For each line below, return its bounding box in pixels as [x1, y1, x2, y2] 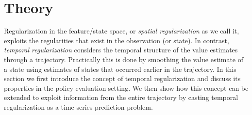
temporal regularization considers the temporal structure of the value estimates [4, 45, 238, 55]
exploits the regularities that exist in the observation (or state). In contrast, [4, 35, 229, 45]
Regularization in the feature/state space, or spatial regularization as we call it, [4, 26, 239, 36]
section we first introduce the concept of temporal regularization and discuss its [4, 73, 241, 83]
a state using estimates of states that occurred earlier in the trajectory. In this [4, 64, 236, 74]
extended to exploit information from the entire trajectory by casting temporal [4, 92, 238, 102]
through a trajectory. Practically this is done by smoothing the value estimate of [4, 54, 244, 64]
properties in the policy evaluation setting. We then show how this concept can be [4, 82, 249, 93]
